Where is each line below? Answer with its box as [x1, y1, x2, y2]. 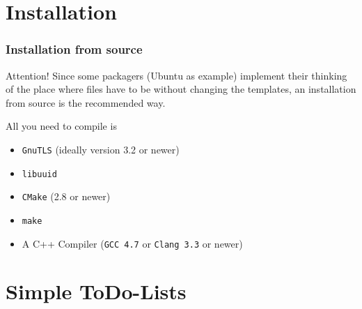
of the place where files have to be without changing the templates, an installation [6, 82, 356, 96]
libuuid [22, 169, 57, 179]
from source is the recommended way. [6, 95, 166, 110]
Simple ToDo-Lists [6, 277, 187, 306]
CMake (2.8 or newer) [22, 189, 111, 204]
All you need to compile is [6, 119, 117, 133]
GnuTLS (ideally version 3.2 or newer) [22, 142, 180, 156]
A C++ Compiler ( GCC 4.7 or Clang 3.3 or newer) [22, 236, 243, 250]
